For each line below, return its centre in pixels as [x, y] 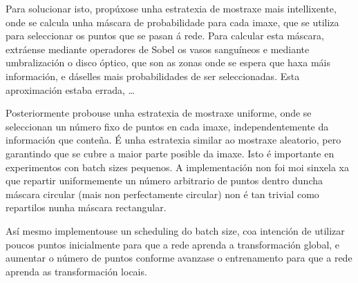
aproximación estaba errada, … [70, 89]
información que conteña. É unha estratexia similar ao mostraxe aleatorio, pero [173, 140]
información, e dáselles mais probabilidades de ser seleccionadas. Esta [153, 76]
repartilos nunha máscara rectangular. [86, 207]
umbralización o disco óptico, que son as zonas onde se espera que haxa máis [168, 62]
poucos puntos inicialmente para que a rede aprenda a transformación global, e [173, 244]
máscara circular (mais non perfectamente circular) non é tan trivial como [162, 194]
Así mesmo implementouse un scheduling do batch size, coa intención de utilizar [175, 230]
